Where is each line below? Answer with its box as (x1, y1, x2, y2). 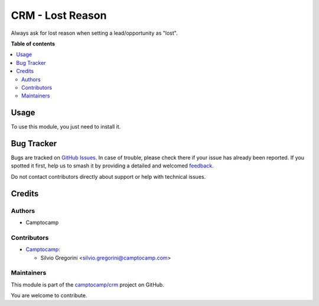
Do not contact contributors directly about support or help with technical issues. (11, 173, 206, 180)
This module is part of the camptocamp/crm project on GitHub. (11, 281, 165, 288)
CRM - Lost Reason (11, 9, 107, 22)
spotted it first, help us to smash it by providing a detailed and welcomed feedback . (11, 162, 214, 169)
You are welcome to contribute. (11, 292, 87, 299)
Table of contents (11, 40, 56, 47)
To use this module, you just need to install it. (11, 123, 121, 130)
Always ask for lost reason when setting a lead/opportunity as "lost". (11, 29, 178, 37)
